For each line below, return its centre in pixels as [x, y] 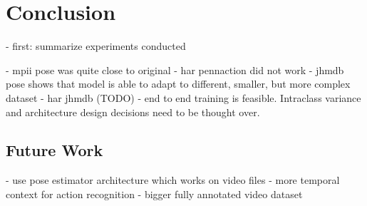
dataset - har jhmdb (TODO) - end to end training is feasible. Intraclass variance [183, 97]
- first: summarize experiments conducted [96, 46]
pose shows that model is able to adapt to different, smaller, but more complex [178, 84]
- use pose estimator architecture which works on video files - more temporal [173, 180]
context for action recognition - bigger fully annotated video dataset [154, 194]
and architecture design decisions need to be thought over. [133, 112]
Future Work [55, 150]
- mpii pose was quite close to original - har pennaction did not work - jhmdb [175, 69]
